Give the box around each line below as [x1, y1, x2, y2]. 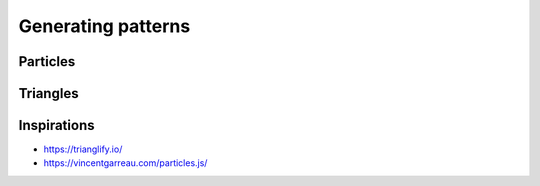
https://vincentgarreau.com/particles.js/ [43, 157, 208, 169]
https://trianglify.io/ [43, 143, 123, 155]
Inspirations [18, 117, 95, 134]
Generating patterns [18, 15, 191, 37]
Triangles [18, 85, 79, 102]
